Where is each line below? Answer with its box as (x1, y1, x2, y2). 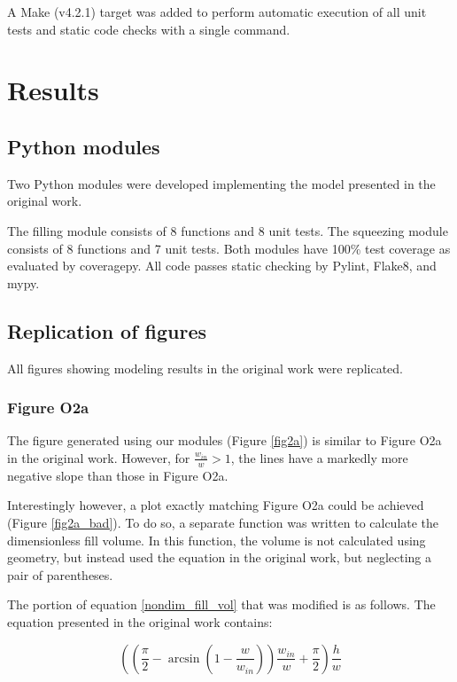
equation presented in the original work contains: (7, 612, 273, 631)
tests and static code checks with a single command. (7, 20, 290, 38)
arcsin (167, 652, 200, 665)
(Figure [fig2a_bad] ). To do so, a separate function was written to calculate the (7, 513, 439, 531)
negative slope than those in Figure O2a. (7, 466, 228, 484)
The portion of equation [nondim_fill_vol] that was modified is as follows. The (7, 595, 436, 614)
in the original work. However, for (7, 448, 190, 466)
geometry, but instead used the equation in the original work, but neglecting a (7, 548, 432, 567)
